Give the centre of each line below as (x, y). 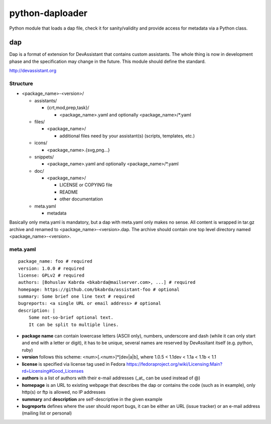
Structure (21, 84)
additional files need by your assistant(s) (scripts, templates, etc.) (127, 136)
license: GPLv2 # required (51, 275)
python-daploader (48, 13)
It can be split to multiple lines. (74, 325)
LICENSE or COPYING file (86, 185)
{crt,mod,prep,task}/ (68, 108)
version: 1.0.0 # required (51, 268)
